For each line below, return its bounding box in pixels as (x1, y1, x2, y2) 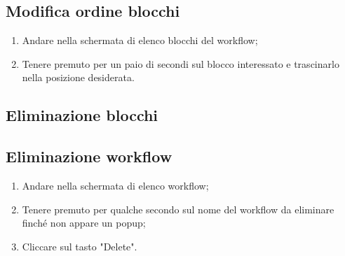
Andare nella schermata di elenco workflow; (22, 178, 209, 192)
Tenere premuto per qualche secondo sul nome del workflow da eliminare (22, 201, 334, 216)
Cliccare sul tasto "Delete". (22, 239, 137, 253)
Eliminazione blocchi (6, 104, 158, 126)
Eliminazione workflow (6, 145, 172, 167)
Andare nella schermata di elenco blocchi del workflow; (22, 33, 258, 48)
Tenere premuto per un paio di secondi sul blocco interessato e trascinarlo (22, 56, 339, 71)
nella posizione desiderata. (22, 70, 135, 85)
